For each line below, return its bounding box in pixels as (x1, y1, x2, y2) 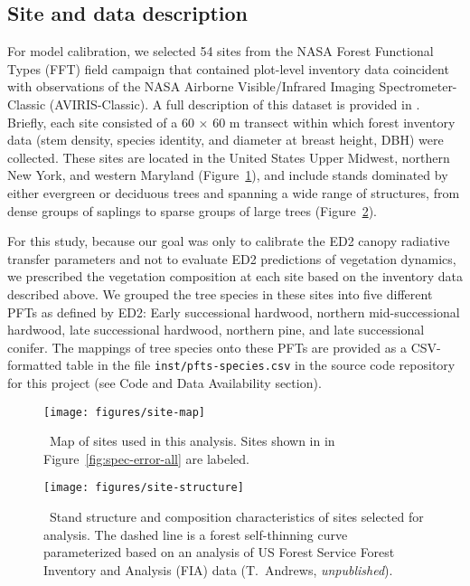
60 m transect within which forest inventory (212, 112, 456, 131)
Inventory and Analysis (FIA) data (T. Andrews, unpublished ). (43, 560, 393, 579)
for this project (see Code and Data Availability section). (7, 373, 322, 392)
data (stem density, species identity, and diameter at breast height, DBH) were (7, 130, 444, 149)
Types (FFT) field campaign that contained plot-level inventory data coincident (7, 59, 449, 78)
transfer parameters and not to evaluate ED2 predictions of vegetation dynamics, (7, 249, 456, 268)
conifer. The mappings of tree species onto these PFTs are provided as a (7, 337, 407, 356)
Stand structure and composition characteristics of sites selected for (49, 507, 424, 526)
